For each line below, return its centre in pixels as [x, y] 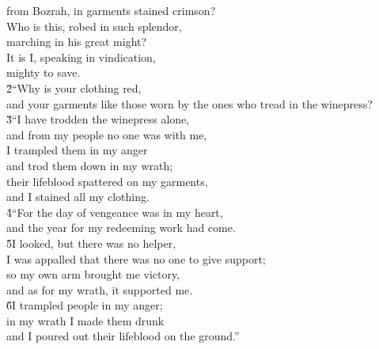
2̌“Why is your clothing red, [74, 87]
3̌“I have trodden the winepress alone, [98, 119]
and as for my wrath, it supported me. [100, 289]
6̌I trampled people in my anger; [85, 305]
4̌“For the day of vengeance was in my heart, [115, 212]
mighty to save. [44, 72]
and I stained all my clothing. [78, 197]
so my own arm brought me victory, [93, 274]
